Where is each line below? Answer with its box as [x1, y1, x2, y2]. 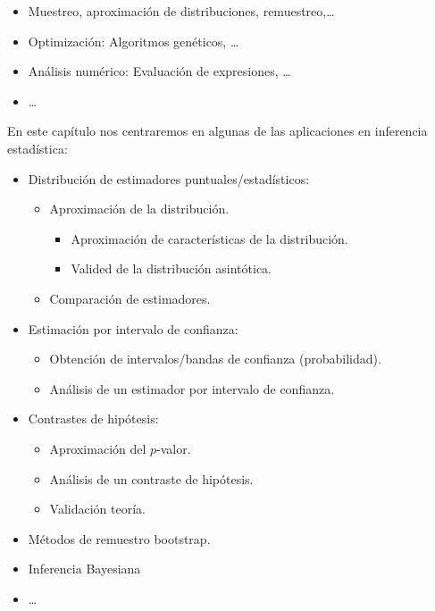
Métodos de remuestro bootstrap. [28, 529, 211, 548]
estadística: [7, 138, 68, 157]
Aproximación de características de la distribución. [71, 229, 348, 247]
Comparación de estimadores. [49, 289, 211, 307]
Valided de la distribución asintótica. [71, 259, 272, 278]
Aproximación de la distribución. [49, 199, 230, 218]
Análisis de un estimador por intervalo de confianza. [49, 379, 335, 398]
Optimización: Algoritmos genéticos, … [28, 31, 239, 50]
